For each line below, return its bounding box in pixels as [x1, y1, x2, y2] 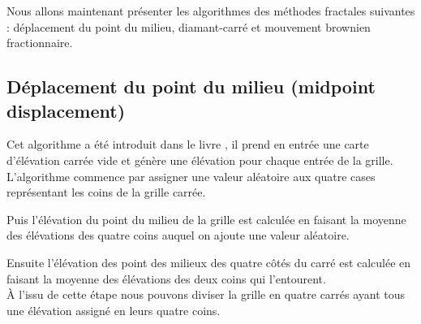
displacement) [6, 97, 126, 123]
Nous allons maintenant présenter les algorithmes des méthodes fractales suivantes [6, 2, 415, 19]
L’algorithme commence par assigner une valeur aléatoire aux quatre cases [6, 167, 376, 184]
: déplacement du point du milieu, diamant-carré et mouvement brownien [6, 18, 371, 35]
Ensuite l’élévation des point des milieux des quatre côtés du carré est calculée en [6, 253, 411, 270]
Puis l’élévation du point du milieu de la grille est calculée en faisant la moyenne [6, 210, 406, 227]
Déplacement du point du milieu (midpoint [6, 74, 376, 99]
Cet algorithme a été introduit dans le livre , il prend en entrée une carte [6, 136, 369, 153]
